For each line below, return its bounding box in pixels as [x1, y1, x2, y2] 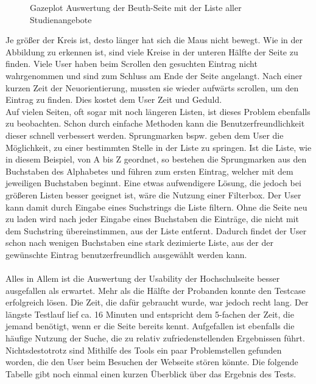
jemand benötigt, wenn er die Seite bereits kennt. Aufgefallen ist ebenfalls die [5, 319, 295, 332]
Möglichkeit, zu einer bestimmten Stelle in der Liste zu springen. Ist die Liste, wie [5, 141, 312, 153]
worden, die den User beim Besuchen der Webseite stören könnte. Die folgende [5, 355, 298, 368]
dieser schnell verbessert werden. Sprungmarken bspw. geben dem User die [5, 128, 284, 141]
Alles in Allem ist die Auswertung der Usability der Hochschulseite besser [5, 272, 280, 285]
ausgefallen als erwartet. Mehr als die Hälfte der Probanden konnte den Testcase [5, 284, 306, 296]
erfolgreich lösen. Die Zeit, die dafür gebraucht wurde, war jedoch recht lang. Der [5, 296, 309, 309]
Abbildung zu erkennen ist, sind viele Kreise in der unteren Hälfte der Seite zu [5, 45, 298, 58]
